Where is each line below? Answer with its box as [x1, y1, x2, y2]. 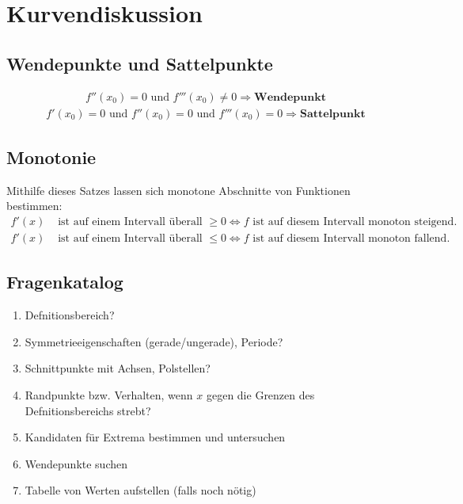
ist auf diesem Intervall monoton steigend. [252, 216, 457, 228]
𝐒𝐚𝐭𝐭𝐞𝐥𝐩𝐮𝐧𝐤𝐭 [299, 108, 366, 120]
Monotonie [6, 145, 97, 170]
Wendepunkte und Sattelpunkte [6, 51, 273, 75]
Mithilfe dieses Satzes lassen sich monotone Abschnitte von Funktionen [6, 181, 351, 198]
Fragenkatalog [6, 269, 123, 294]
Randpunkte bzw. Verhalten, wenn [25, 387, 193, 403]
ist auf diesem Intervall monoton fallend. [252, 233, 450, 245]
